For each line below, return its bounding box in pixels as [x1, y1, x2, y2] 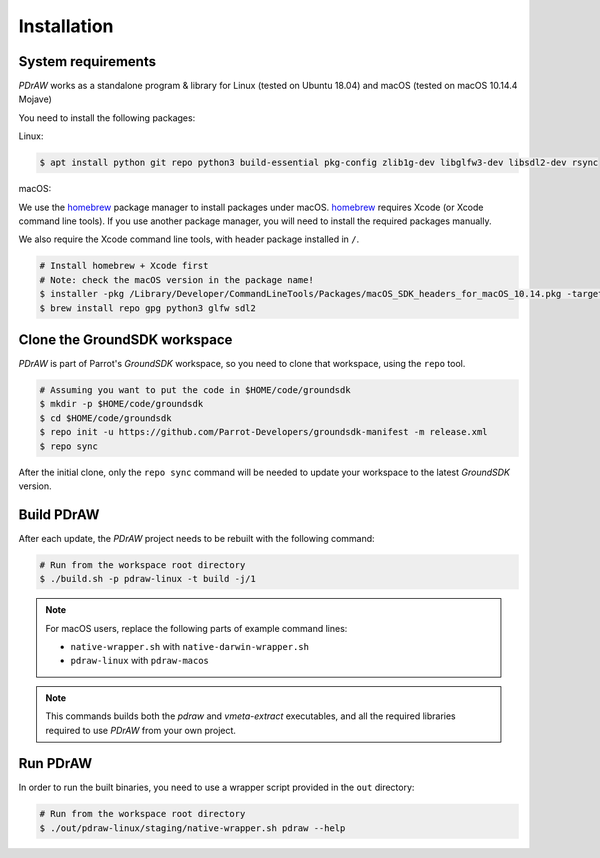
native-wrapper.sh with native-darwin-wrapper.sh [70, 641, 310, 652]
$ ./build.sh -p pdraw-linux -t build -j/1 [39, 573, 257, 585]
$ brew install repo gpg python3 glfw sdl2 [39, 302, 257, 314]
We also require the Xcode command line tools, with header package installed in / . [18, 233, 360, 245]
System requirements [18, 53, 157, 70]
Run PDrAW [18, 755, 93, 772]
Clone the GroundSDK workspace [18, 331, 233, 348]
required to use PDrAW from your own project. [45, 724, 237, 736]
